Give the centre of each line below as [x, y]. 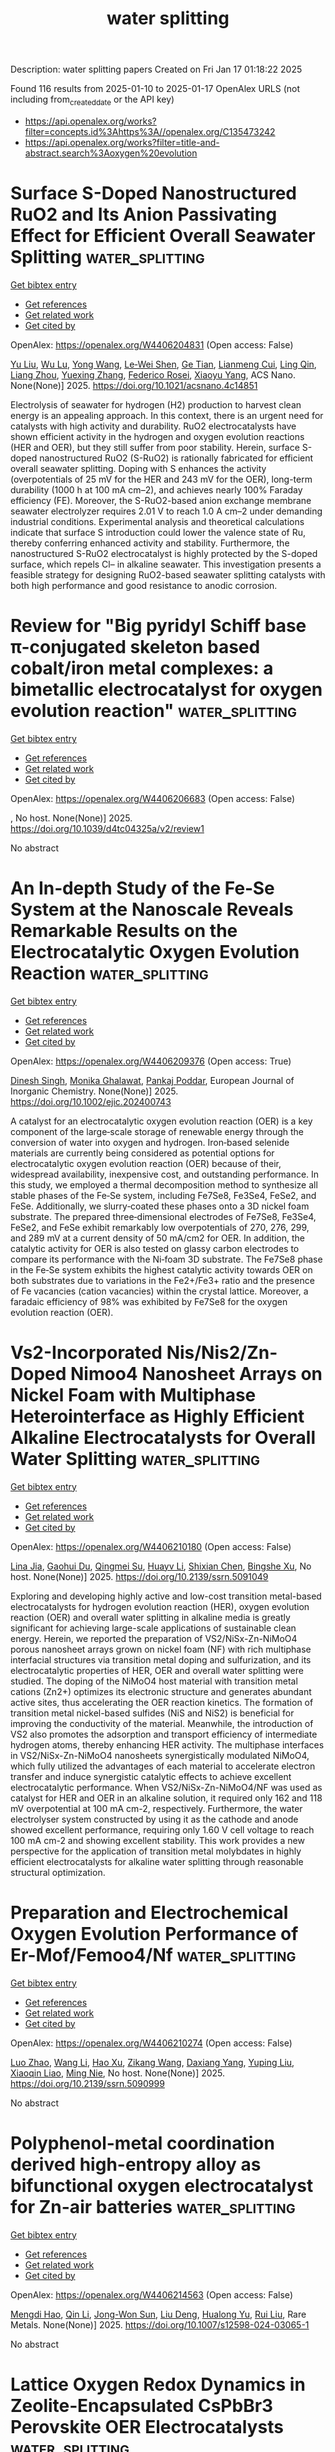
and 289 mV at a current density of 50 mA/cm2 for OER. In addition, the [158, 1238]
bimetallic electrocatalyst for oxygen [166, 689]
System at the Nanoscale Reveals [152, 909]
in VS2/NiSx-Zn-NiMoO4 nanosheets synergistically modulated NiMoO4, [160, 1755]
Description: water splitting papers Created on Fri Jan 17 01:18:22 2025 [156, 69]
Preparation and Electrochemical [149, 1912]
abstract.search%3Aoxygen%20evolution [111, 153]
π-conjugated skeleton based [135, 647]
